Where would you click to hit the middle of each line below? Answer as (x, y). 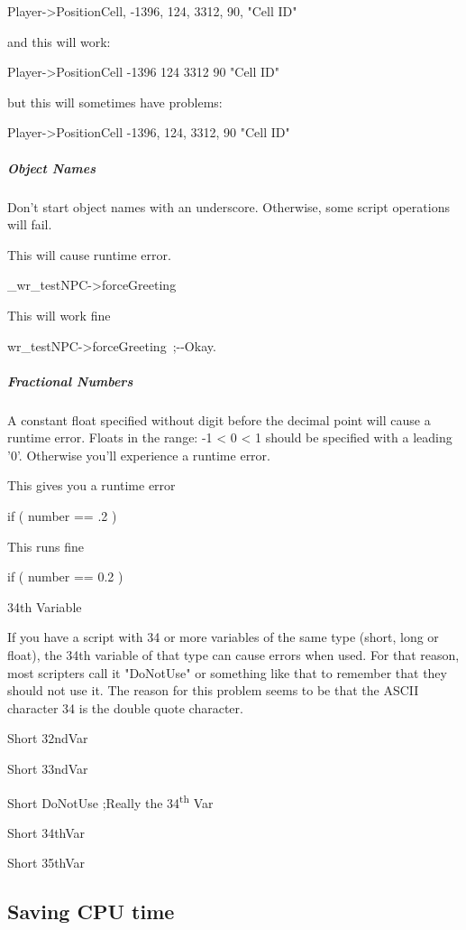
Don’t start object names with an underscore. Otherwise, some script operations (228, 206)
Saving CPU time (91, 911)
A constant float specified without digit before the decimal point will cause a (219, 419)
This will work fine (59, 315)
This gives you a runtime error (91, 485)
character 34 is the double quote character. (125, 707)
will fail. (30, 224)
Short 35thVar (46, 863)
